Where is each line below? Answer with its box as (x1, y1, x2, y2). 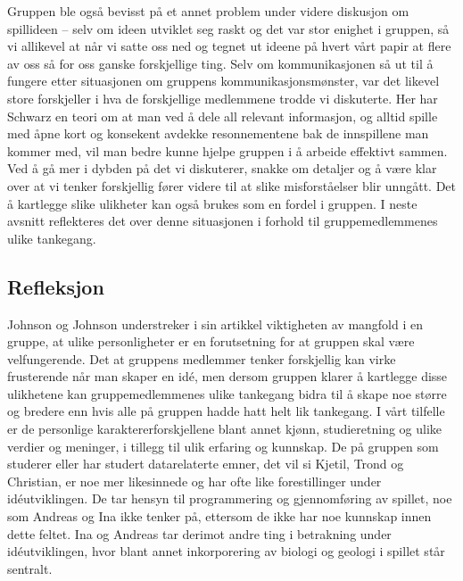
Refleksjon (7, 272, 104, 300)
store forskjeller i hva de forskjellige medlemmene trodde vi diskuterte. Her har (7, 88, 438, 107)
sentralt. (7, 559, 53, 577)
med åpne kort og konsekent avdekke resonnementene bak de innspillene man (7, 124, 429, 143)
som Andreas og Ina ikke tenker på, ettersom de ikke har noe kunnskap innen (7, 507, 432, 526)
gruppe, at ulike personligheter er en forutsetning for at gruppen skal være (7, 332, 415, 351)
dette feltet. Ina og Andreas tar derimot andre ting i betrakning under (7, 524, 392, 543)
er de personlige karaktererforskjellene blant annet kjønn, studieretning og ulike (7, 419, 442, 438)
